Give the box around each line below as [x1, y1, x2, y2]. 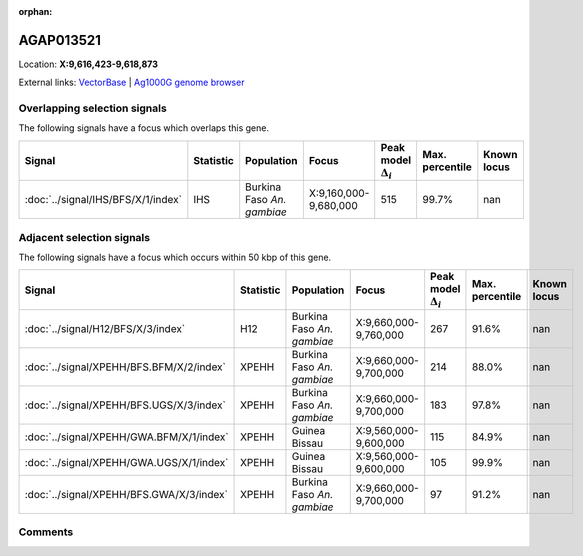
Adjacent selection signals [18, 230, 150, 244]
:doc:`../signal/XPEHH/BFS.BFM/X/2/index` [24, 360, 227, 374]
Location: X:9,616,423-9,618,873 [18, 58, 159, 70]
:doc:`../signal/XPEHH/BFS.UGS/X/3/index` [24, 398, 227, 412]
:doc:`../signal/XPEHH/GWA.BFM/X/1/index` [24, 430, 229, 444]
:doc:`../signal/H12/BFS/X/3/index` [24, 321, 186, 335]
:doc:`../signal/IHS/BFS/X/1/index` [24, 193, 182, 207]
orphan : [18, 6, 53, 17]
